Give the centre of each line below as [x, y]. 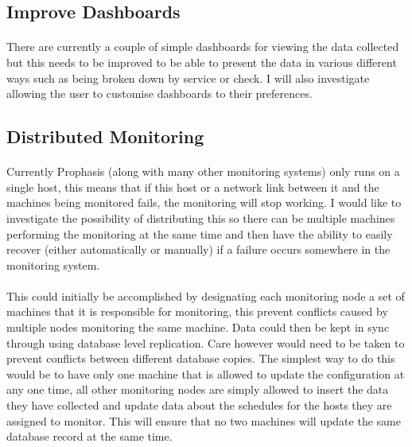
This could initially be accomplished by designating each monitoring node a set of [206, 295]
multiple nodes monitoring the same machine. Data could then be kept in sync [198, 327]
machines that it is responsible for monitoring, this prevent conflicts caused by [197, 311]
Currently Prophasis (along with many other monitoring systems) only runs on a [203, 171]
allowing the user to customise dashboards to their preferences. [159, 93]
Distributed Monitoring [105, 136]
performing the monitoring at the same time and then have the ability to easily [200, 233]
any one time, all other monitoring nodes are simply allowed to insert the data [198, 389]
